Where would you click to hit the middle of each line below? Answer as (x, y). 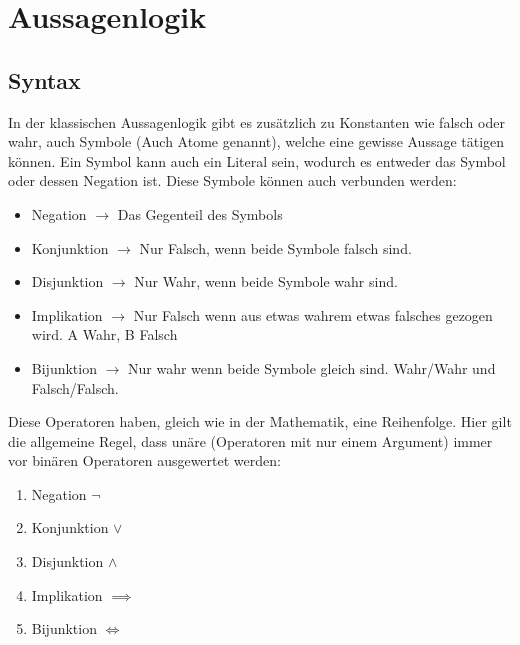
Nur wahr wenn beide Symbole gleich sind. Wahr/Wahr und (312, 367)
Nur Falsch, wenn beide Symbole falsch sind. (275, 247)
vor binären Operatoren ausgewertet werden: (144, 460)
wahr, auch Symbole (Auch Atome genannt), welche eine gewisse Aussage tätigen (256, 141)
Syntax (44, 79)
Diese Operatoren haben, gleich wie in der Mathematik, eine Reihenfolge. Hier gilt (260, 421)
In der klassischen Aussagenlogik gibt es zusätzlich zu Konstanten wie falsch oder (256, 121)
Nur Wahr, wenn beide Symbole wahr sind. (266, 281)
